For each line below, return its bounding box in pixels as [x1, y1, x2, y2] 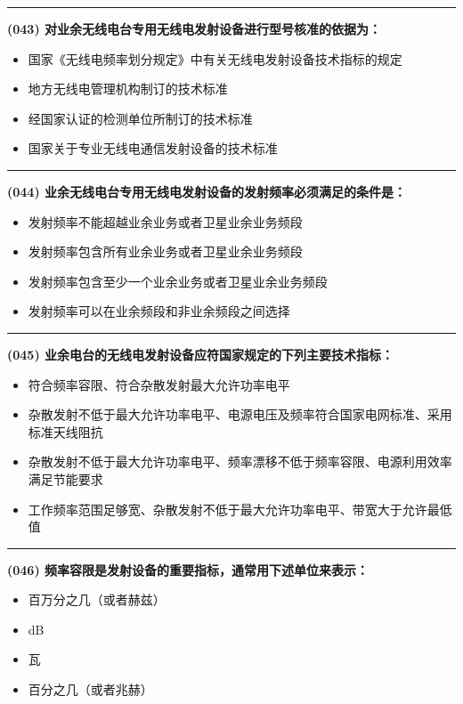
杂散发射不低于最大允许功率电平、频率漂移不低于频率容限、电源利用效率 [28, 452, 452, 471]
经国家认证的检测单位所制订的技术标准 [28, 109, 253, 127]
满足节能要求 [28, 469, 103, 488]
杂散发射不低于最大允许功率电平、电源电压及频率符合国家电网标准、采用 [28, 405, 452, 424]
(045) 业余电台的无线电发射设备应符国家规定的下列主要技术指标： [7, 344, 394, 363]
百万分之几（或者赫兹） [28, 590, 166, 609]
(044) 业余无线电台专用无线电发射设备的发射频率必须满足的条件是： [7, 182, 407, 200]
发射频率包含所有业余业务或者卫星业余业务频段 [28, 242, 303, 261]
